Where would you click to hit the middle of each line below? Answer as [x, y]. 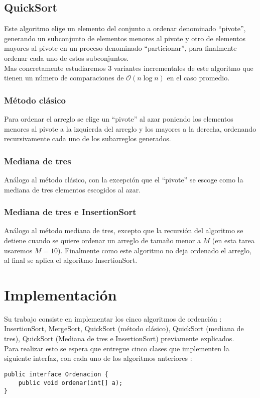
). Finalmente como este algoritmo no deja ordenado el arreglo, [155, 250]
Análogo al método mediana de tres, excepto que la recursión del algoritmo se [124, 230]
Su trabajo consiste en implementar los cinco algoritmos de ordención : [113, 318]
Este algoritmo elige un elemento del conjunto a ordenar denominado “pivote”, [125, 28]
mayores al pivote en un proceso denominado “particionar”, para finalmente [120, 48]
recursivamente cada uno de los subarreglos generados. [88, 138]
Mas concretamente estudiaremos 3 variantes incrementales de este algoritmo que [129, 68]
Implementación [60, 294]
